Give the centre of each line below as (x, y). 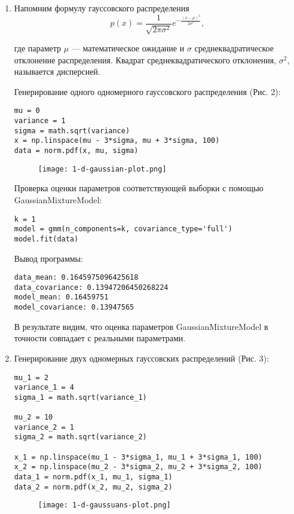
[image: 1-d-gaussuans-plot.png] (104, 505)
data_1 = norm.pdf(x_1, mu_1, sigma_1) (93, 477)
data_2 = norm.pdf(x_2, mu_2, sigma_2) (93, 487)
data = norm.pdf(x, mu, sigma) (76, 151)
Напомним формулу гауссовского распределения (102, 8)
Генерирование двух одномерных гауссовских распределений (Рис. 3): (142, 358)
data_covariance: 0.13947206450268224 (91, 287)
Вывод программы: (48, 258)
